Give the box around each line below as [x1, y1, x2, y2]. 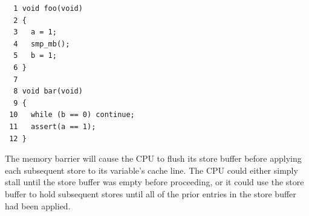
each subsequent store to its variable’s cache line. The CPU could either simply [5, 164, 298, 176]
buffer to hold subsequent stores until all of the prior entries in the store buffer [5, 187, 296, 200]
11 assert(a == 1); [9, 122, 96, 131]
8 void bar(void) [13, 87, 83, 96]
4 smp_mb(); [13, 39, 70, 48]
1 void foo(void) [13, 4, 83, 13]
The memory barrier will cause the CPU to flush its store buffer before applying [5, 152, 302, 165]
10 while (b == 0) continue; [9, 110, 135, 119]
